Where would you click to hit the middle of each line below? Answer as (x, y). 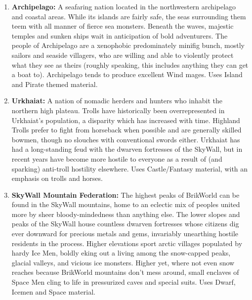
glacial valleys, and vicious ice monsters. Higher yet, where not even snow (123, 262)
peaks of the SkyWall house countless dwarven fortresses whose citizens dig (125, 224)
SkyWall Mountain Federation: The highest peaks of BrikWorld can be (126, 194)
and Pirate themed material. (55, 84)
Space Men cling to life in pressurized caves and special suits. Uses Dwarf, (124, 282)
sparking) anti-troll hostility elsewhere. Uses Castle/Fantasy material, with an (130, 168)
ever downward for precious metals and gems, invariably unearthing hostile (125, 234)
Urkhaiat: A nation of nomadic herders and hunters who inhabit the (117, 101)
